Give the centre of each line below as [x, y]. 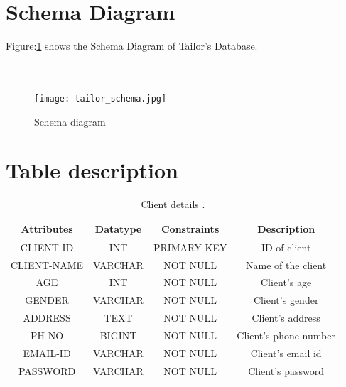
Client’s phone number [286, 335]
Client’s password [286, 370]
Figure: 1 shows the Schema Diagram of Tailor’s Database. [132, 46]
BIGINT [118, 335]
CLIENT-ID [47, 247]
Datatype [118, 228]
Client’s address [286, 318]
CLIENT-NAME [47, 265]
